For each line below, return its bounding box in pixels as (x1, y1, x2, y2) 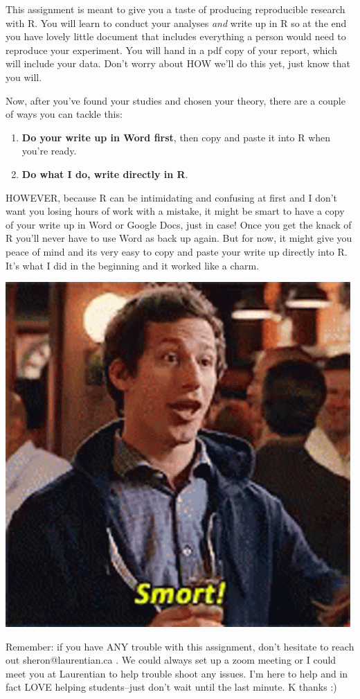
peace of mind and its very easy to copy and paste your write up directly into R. (6, 244, 348, 258)
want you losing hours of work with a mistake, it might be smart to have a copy (6, 204, 345, 218)
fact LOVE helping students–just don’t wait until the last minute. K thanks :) (6, 680, 337, 694)
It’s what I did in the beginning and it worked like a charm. (6, 258, 260, 272)
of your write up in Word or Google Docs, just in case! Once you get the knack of (6, 217, 352, 231)
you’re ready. (21, 143, 77, 158)
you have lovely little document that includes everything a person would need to (6, 29, 346, 44)
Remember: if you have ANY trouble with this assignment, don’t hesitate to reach (6, 639, 354, 653)
